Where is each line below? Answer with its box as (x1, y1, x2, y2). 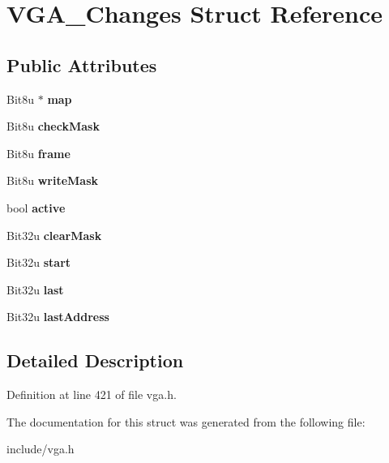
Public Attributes (6, 52, 157, 77)
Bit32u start (6, 254, 71, 271)
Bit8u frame (6, 144, 71, 161)
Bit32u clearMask (6, 226, 102, 243)
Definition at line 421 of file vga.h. (6, 386, 177, 403)
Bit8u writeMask (6, 172, 99, 189)
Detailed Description (6, 348, 184, 373)
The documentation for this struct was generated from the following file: (6, 413, 365, 430)
